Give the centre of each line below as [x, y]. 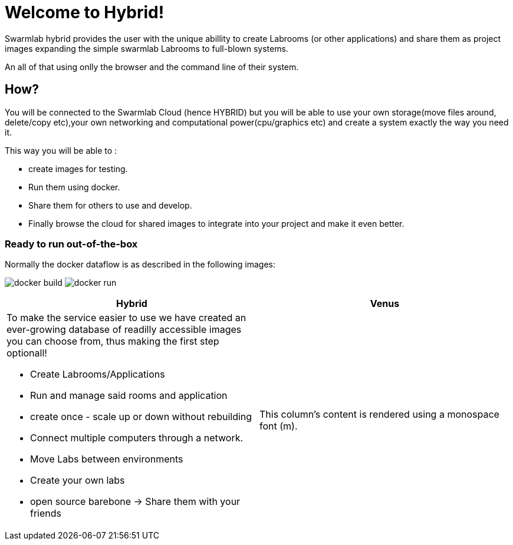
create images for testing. [78, 169]
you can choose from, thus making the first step [113, 341]
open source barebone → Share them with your [135, 502]
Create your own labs [78, 480]
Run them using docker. [74, 187]
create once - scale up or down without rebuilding [141, 417]
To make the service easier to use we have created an [126, 318]
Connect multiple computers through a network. [137, 438]
